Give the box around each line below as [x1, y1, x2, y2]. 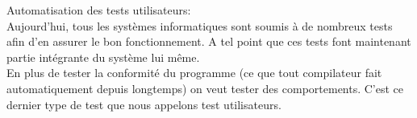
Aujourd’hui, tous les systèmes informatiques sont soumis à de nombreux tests [6, 17, 393, 34]
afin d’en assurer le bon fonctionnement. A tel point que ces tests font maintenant [6, 33, 411, 50]
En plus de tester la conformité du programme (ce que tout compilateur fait [6, 64, 382, 81]
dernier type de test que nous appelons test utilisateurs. [6, 96, 281, 112]
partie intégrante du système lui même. [6, 48, 200, 65]
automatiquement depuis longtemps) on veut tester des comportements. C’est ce [6, 79, 404, 96]
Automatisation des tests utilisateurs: [6, 2, 191, 18]
